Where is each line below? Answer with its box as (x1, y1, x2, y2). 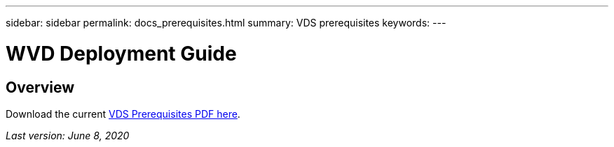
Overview (6, 78, 75, 96)
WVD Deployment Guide (6, 41, 237, 65)
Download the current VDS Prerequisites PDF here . (6, 107, 240, 120)
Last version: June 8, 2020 (6, 129, 130, 141)
